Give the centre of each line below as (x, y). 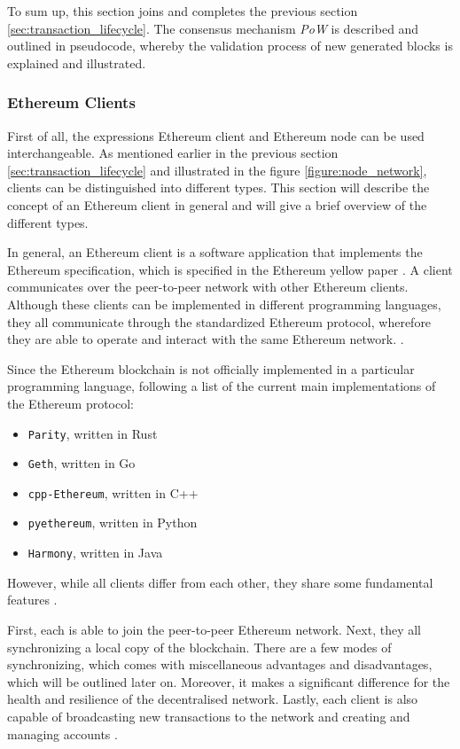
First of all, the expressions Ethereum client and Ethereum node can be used (216, 135)
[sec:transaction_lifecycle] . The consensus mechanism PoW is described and (213, 28)
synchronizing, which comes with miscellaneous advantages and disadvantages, (220, 664)
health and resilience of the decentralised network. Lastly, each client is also (213, 699)
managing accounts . (62, 733)
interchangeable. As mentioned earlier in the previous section (173, 153)
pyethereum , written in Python (113, 523)
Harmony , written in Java (95, 553)
